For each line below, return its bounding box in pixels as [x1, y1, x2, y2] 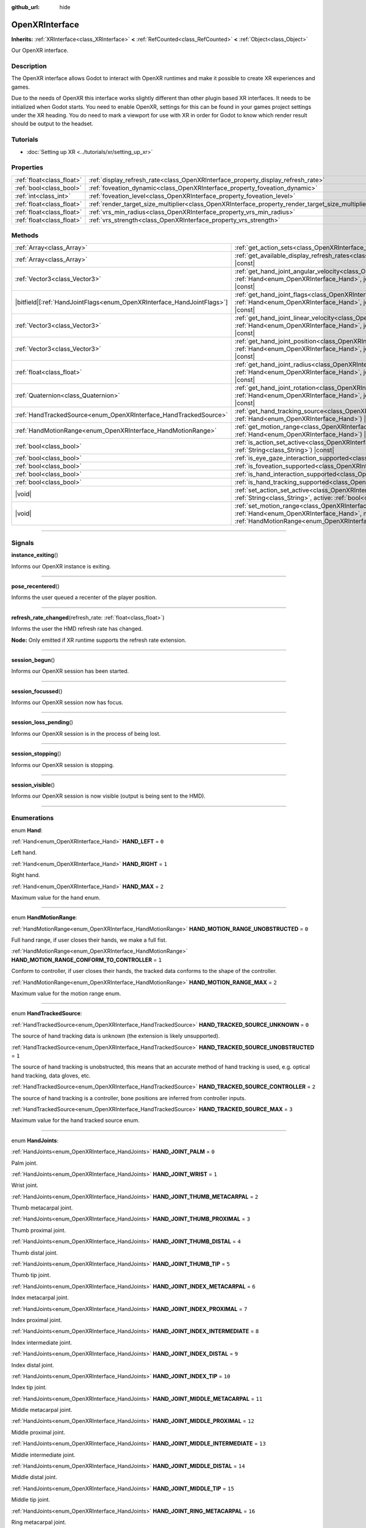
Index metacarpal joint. [11, 1294, 70, 1301]
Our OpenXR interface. [11, 46, 69, 54]
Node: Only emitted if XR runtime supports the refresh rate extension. [11, 636, 187, 644]
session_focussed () [11, 688, 63, 695]
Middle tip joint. [11, 1496, 51, 1504]
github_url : [11, 4, 40, 10]
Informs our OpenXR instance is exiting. [11, 562, 111, 570]
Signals [11, 538, 34, 547]
